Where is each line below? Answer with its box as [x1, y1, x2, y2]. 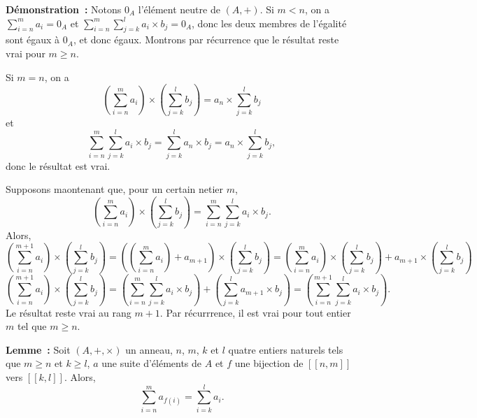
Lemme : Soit [6, 342, 71, 356]
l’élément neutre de [138, 2, 220, 16]
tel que [17, 319, 47, 333]
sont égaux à [6, 32, 60, 47]
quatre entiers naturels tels [228, 342, 343, 356]
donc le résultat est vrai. [6, 158, 111, 173]
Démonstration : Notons [6, 2, 122, 16]
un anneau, [125, 342, 173, 356]
